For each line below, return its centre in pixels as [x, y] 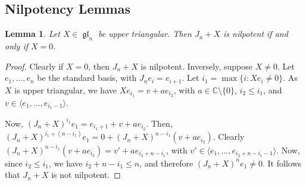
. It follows [282, 163]
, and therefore [166, 163]
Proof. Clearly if [34, 66]
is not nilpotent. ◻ [86, 175]
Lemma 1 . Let [32, 34]
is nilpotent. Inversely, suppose [197, 66]
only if [17, 46]
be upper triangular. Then [145, 34]
